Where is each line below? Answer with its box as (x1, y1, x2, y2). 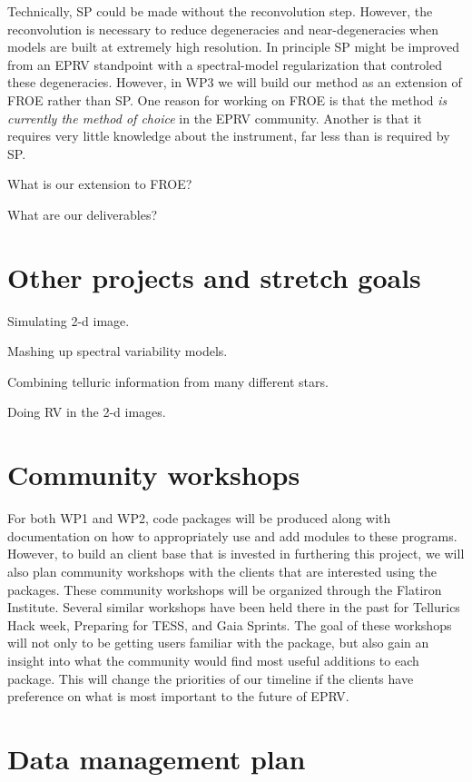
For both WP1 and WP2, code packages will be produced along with (7, 509, 391, 528)
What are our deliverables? (7, 204, 158, 223)
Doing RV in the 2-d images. (7, 402, 166, 421)
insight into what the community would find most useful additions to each (7, 650, 419, 669)
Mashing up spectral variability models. (7, 342, 228, 361)
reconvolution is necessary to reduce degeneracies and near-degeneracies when (7, 19, 439, 38)
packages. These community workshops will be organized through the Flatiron (7, 579, 442, 599)
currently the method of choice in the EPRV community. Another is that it (7, 108, 422, 127)
